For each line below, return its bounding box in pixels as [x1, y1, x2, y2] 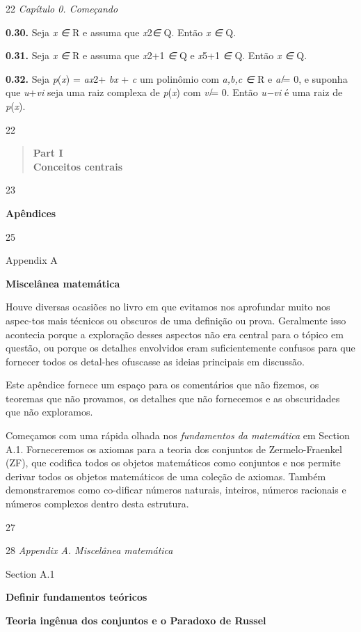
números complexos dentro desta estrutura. [6, 496, 189, 511]
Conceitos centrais [33, 159, 123, 173]
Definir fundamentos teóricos [6, 590, 147, 604]
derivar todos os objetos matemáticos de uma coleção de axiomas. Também [6, 468, 326, 483]
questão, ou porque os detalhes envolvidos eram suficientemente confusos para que [6, 340, 355, 355]
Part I [33, 145, 63, 160]
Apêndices [6, 205, 56, 220]
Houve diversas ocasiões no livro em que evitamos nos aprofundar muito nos [6, 299, 330, 314]
